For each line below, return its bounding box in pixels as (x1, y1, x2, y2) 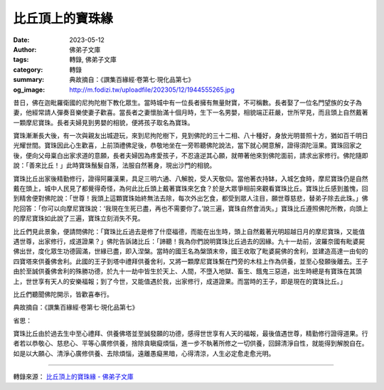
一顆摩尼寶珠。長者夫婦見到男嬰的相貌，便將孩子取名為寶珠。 (13, 118, 194, 127)
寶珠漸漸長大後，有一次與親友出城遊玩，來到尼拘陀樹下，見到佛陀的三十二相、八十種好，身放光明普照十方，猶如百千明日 (13, 132, 368, 140)
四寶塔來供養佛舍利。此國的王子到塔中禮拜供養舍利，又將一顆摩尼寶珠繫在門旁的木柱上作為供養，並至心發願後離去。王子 (13, 257, 368, 265)
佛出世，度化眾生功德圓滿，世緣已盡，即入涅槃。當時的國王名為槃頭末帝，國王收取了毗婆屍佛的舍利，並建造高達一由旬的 (13, 247, 368, 255)
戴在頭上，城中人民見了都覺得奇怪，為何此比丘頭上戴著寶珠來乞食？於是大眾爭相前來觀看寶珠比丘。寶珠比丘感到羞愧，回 (13, 184, 368, 193)
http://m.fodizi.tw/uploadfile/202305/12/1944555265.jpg (69, 85, 235, 94)
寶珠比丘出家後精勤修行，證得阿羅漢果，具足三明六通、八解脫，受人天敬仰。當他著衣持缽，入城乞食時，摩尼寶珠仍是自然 (13, 174, 368, 183)
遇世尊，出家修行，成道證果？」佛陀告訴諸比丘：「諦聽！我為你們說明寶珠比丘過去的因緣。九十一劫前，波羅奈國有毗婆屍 (13, 237, 366, 246)
